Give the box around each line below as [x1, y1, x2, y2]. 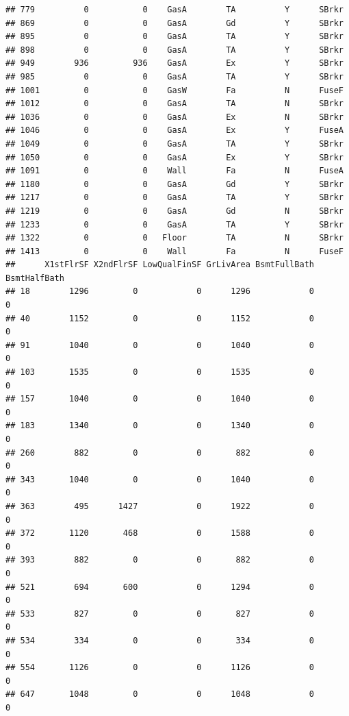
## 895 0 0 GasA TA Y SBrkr [5, 32, 344, 42]
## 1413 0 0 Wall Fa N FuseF [5, 246, 344, 256]
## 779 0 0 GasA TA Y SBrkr [5, 5, 344, 14]
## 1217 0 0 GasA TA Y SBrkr [5, 193, 344, 203]
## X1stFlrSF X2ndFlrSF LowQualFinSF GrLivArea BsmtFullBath [5, 260, 315, 270]
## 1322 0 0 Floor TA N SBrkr [5, 233, 344, 243]
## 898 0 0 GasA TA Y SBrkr [5, 45, 344, 55]
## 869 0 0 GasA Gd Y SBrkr [5, 18, 344, 28]
